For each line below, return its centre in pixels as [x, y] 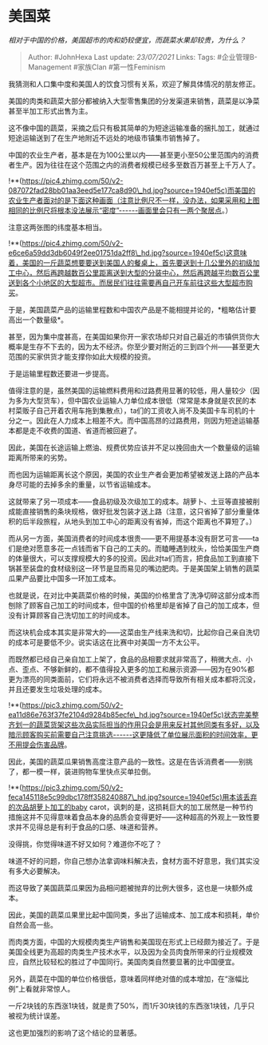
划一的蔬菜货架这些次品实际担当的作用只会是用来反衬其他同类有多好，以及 [137, 725]
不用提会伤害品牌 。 [40, 745]
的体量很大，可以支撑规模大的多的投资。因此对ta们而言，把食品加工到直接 [130, 558]
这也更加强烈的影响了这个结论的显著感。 [75, 1032]
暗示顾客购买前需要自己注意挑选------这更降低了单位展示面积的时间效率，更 [133, 734]
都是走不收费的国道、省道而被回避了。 [78, 430]
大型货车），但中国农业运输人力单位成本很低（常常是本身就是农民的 [139, 400]
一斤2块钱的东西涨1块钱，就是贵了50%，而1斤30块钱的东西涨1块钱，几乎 [128, 1005]
